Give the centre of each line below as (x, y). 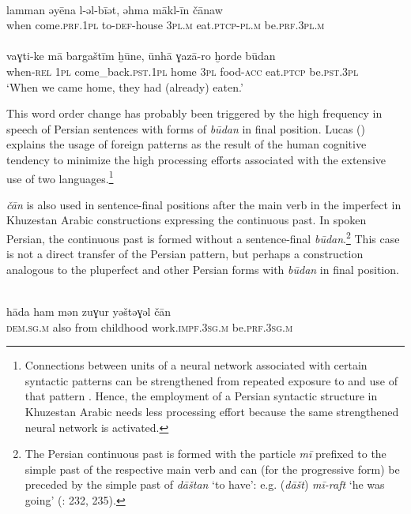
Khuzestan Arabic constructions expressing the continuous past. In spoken (187, 220)
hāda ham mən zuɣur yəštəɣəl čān (89, 311)
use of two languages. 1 (60, 177)
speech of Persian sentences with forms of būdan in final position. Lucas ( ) (186, 128)
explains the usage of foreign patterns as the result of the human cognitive (187, 144)
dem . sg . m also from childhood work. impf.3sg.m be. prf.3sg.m (150, 326)
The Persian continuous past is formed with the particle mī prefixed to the (205, 454)
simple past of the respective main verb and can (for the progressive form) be (212, 469)
